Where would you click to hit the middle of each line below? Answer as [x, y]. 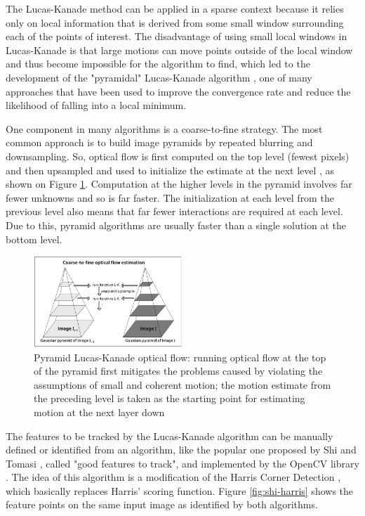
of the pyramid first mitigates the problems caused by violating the [178, 371]
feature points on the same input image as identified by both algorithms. [162, 504]
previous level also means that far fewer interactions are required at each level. [174, 211]
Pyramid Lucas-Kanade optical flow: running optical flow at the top [180, 357]
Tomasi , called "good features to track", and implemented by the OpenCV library [182, 463]
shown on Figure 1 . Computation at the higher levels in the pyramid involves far [179, 184]
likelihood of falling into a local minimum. [96, 105]
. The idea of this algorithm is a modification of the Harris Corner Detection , [173, 477]
